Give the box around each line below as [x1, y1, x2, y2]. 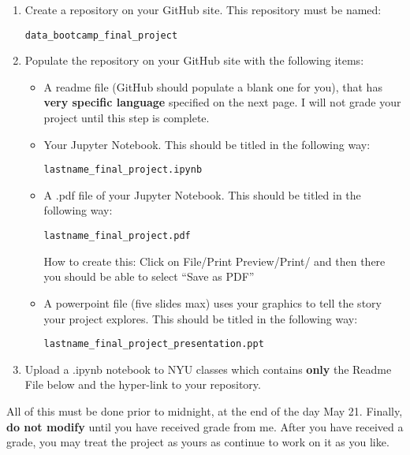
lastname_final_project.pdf [43, 230, 191, 242]
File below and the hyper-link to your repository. [24, 376, 261, 393]
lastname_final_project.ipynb [43, 164, 203, 176]
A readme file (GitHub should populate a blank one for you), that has [43, 78, 382, 95]
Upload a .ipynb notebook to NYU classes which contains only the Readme [24, 360, 392, 377]
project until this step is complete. [43, 110, 210, 126]
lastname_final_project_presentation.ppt [43, 338, 264, 350]
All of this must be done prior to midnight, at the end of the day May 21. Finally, [6, 402, 403, 419]
